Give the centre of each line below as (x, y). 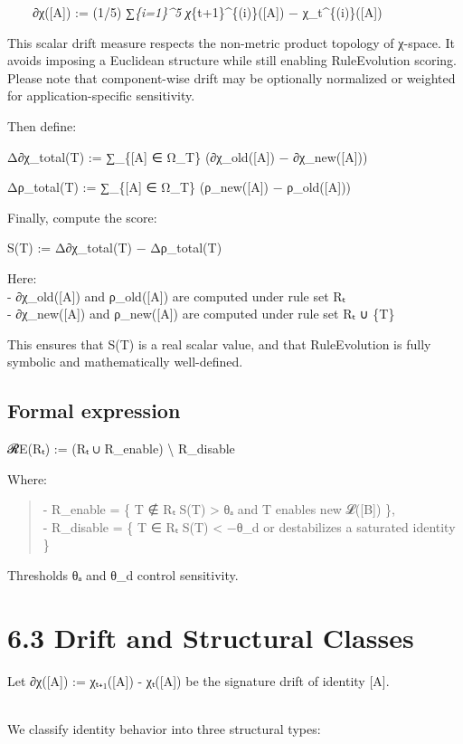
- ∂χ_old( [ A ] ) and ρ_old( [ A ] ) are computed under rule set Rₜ (176, 296)
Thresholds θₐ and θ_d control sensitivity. (123, 575)
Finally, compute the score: (82, 217)
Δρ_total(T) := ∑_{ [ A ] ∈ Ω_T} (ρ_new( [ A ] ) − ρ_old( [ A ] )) (180, 187)
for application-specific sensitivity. (101, 95)
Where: (27, 478)
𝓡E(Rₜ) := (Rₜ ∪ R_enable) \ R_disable (121, 448)
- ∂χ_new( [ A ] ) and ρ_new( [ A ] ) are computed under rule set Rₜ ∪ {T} (201, 314)
